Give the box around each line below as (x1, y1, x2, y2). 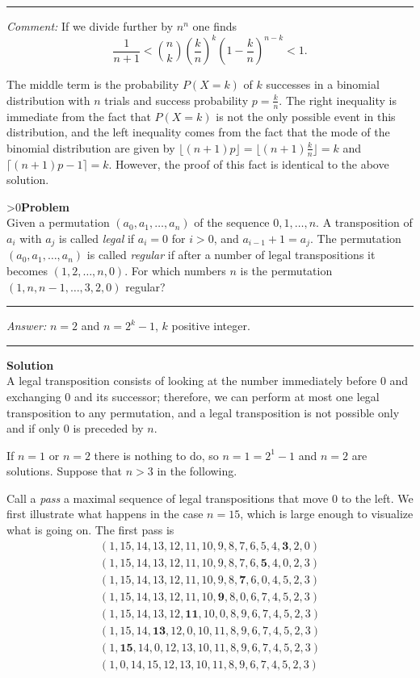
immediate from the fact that (6, 107, 151, 124)
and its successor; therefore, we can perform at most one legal (74, 387, 380, 404)
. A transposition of (316, 214, 413, 231)
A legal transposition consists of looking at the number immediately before (6, 372, 377, 389)
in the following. (157, 462, 237, 479)
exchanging (6, 387, 61, 404)
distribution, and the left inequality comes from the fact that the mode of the (6, 123, 390, 140)
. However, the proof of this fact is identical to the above (108, 155, 389, 172)
